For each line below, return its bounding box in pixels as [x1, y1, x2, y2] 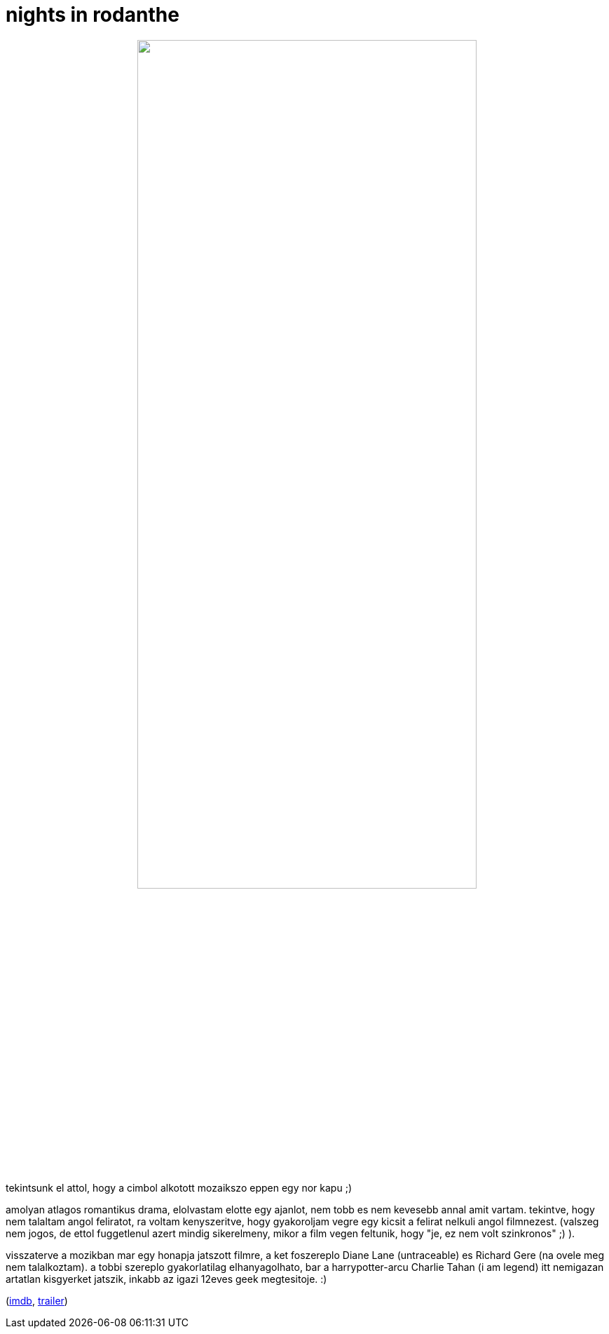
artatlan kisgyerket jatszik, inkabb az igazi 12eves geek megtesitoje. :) [6, 1272, 327, 1285]
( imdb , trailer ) [6, 1294, 68, 1307]
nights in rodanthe [6, 3, 179, 27]
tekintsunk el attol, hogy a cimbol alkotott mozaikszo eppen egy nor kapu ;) [6, 1181, 352, 1194]
